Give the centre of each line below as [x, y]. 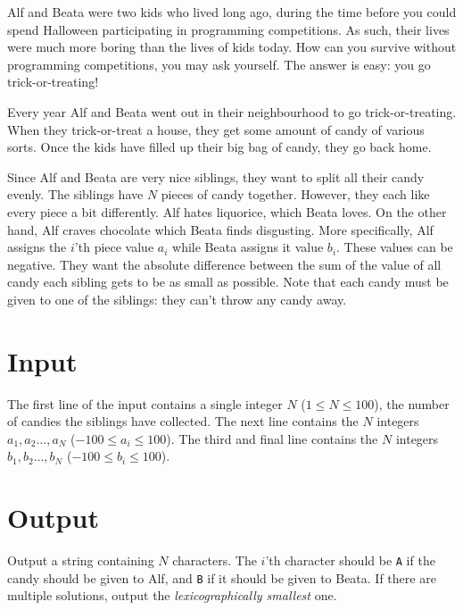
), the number [412, 403]
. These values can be [395, 247]
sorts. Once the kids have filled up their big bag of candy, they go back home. [219, 147]
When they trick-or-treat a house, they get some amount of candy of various [216, 129]
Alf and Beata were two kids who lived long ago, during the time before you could [232, 12]
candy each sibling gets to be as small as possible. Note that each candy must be [228, 282]
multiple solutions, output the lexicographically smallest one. [172, 595]
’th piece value [114, 247]
